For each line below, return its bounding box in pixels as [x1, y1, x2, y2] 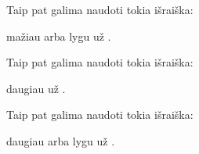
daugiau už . [6, 80, 66, 96]
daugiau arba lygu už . [6, 132, 115, 149]
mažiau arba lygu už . [6, 27, 111, 44]
